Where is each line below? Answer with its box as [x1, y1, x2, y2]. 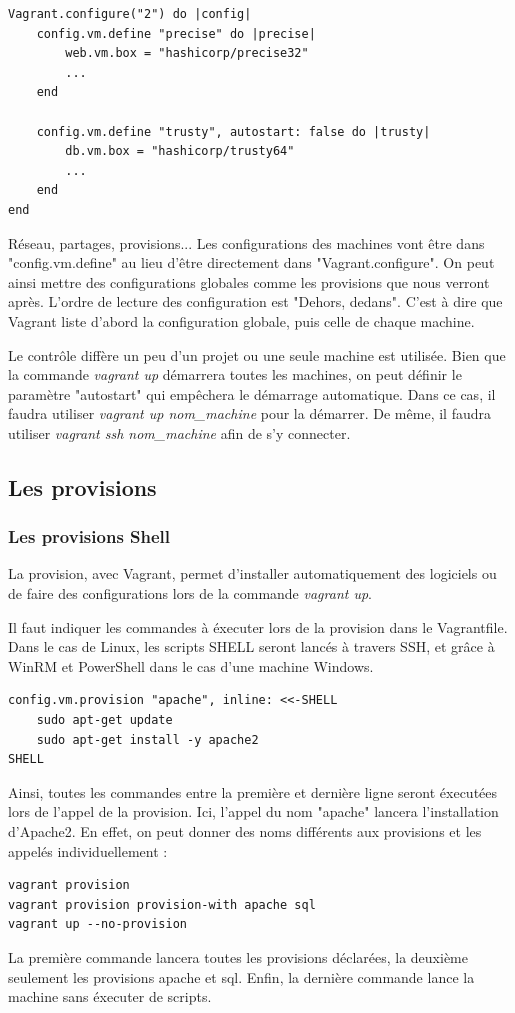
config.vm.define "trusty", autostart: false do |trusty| [36, 124, 431, 139]
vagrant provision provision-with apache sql [8, 897, 316, 912]
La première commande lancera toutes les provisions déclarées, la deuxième [8, 946, 468, 967]
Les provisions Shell [8, 524, 171, 549]
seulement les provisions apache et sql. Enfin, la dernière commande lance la [8, 966, 475, 987]
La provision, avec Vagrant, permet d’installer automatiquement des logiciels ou [8, 563, 497, 584]
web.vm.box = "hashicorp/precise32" [65, 46, 309, 61]
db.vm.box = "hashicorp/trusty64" [65, 144, 295, 159]
